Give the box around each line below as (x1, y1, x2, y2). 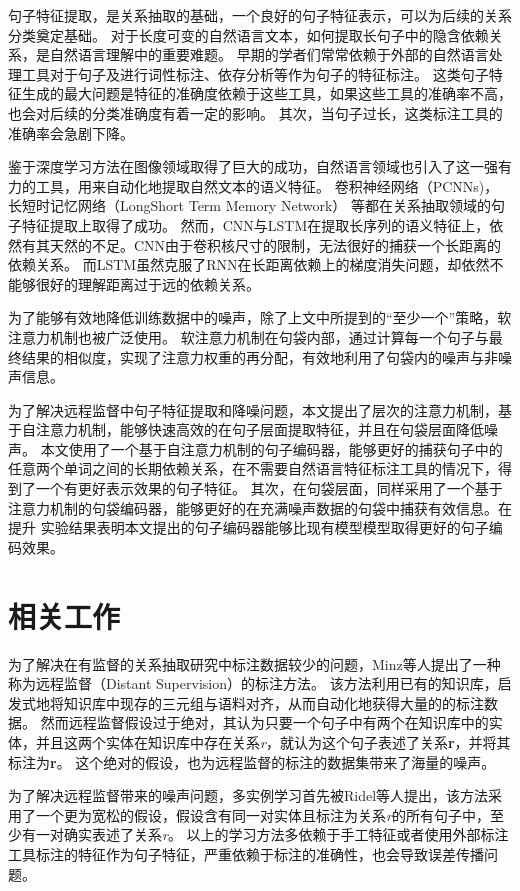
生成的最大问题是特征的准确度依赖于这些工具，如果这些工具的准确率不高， (21, 83, 512, 104)
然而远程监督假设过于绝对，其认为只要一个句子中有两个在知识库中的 (40, 712, 489, 733)
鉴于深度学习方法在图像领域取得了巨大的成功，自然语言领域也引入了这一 (8, 156, 484, 177)
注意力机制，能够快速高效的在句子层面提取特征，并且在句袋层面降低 (35, 419, 484, 440)
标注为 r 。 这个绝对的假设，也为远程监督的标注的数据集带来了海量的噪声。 (8, 751, 496, 772)
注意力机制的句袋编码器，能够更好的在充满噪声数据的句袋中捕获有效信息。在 (8, 497, 512, 518)
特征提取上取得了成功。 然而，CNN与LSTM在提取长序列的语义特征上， (21, 214, 490, 235)
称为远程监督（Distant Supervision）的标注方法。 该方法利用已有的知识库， (8, 673, 498, 694)
